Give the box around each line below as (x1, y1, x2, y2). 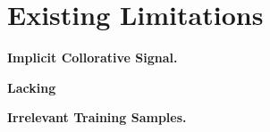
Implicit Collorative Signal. (7, 48, 178, 67)
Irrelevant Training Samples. (7, 108, 187, 127)
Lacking (7, 78, 56, 96)
